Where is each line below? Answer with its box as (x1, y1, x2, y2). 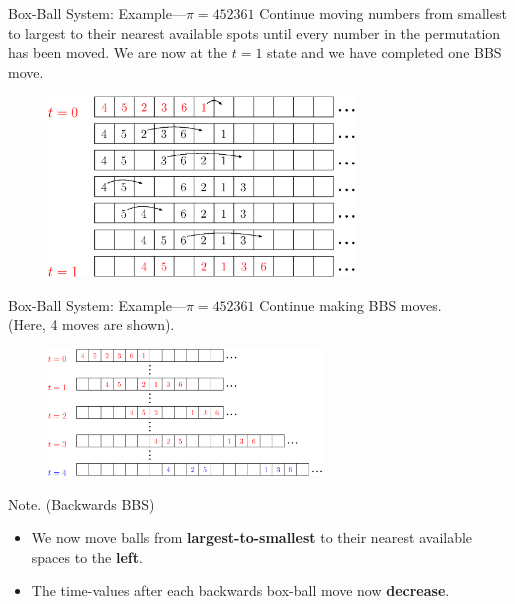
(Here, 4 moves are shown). (8, 314, 175, 335)
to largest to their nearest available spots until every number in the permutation (8, 22, 501, 43)
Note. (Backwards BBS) (8, 493, 155, 514)
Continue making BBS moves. (259, 294, 442, 315)
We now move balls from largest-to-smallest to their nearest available (31, 527, 473, 548)
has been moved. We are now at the (8, 42, 228, 63)
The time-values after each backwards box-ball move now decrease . (31, 580, 450, 601)
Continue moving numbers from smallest (259, 3, 507, 23)
